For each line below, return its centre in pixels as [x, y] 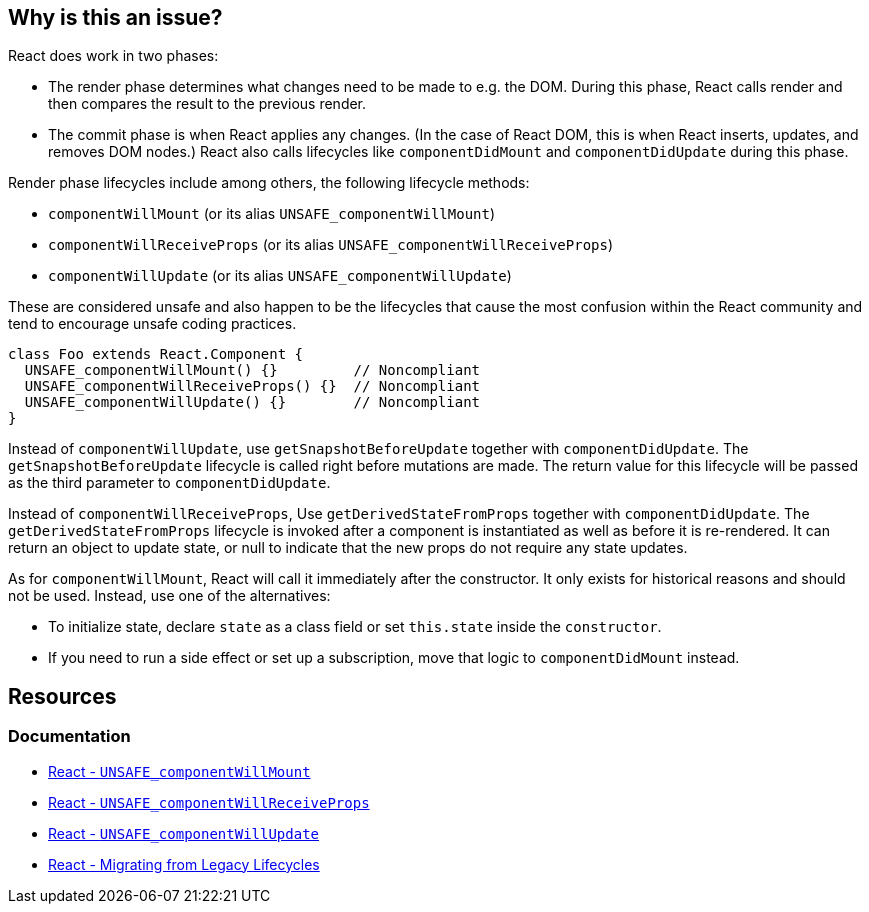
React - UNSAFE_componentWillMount [179, 771]
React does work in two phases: [113, 56]
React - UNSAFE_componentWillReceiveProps [209, 802]
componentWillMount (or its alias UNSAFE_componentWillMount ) [272, 214]
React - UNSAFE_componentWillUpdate [184, 833]
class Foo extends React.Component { [156, 354]
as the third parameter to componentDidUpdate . [169, 483]
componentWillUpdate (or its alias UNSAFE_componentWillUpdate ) [280, 276]
